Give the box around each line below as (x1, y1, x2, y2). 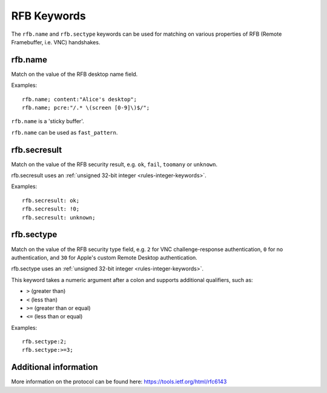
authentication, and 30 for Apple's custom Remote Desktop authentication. (11, 254, 198, 261)
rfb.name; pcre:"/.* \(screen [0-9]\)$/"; (22, 104, 150, 112)
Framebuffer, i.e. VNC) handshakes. (11, 38, 101, 45)
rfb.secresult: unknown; (22, 214, 96, 221)
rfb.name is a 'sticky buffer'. (11, 118, 84, 125)
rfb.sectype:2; (22, 338, 67, 345)
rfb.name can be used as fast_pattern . (11, 129, 118, 136)
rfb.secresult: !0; (22, 206, 80, 212)
